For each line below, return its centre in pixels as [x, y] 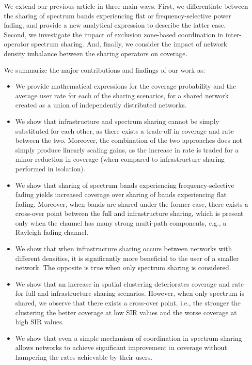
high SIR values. [39, 322]
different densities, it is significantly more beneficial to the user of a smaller [127, 258]
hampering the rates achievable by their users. [84, 357]
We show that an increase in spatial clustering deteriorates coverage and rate [129, 283]
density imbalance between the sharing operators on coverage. [96, 53]
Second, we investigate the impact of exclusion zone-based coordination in [114, 34]
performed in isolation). [50, 168]
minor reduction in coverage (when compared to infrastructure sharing [120, 159]
